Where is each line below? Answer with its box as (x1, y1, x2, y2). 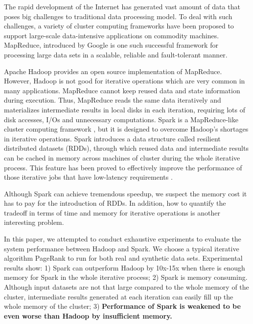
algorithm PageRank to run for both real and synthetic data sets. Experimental (4, 253, 243, 263)
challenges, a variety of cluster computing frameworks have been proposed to (4, 21, 234, 31)
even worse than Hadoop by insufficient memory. (4, 310, 172, 321)
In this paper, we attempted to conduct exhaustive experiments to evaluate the (4, 234, 241, 244)
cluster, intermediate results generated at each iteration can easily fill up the (4, 291, 233, 301)
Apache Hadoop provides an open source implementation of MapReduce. (4, 66, 222, 76)
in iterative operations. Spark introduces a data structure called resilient (4, 133, 221, 143)
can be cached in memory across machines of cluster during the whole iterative (4, 152, 240, 162)
